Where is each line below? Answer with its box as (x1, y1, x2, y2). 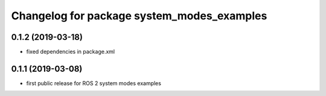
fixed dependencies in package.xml (26, 48, 115, 56)
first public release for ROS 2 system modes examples (26, 79, 161, 87)
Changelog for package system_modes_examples (11, 9, 267, 22)
